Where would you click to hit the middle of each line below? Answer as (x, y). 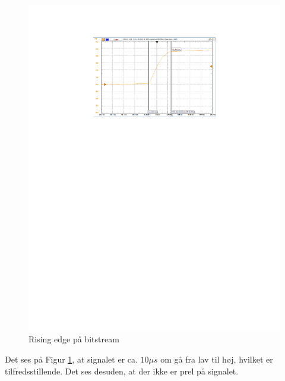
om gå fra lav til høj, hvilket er (217, 359)
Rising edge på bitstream (74, 339)
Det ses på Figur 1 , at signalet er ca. (71, 359)
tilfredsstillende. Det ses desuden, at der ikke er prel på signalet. (122, 371)
